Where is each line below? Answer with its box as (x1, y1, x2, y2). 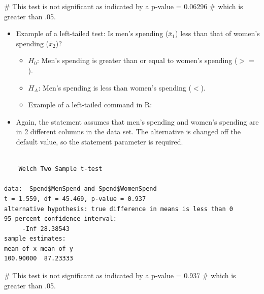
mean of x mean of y (4, 245, 74, 252)
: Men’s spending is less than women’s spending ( (38, 82, 191, 93)
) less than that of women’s (175, 28, 260, 39)
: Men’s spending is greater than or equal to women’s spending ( (37, 55, 238, 66)
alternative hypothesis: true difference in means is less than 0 (4, 205, 234, 213)
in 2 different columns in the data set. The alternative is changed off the (16, 126, 241, 137)
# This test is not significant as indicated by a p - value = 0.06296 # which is (4, 1, 243, 11)
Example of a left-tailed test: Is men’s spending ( (16, 28, 169, 39)
